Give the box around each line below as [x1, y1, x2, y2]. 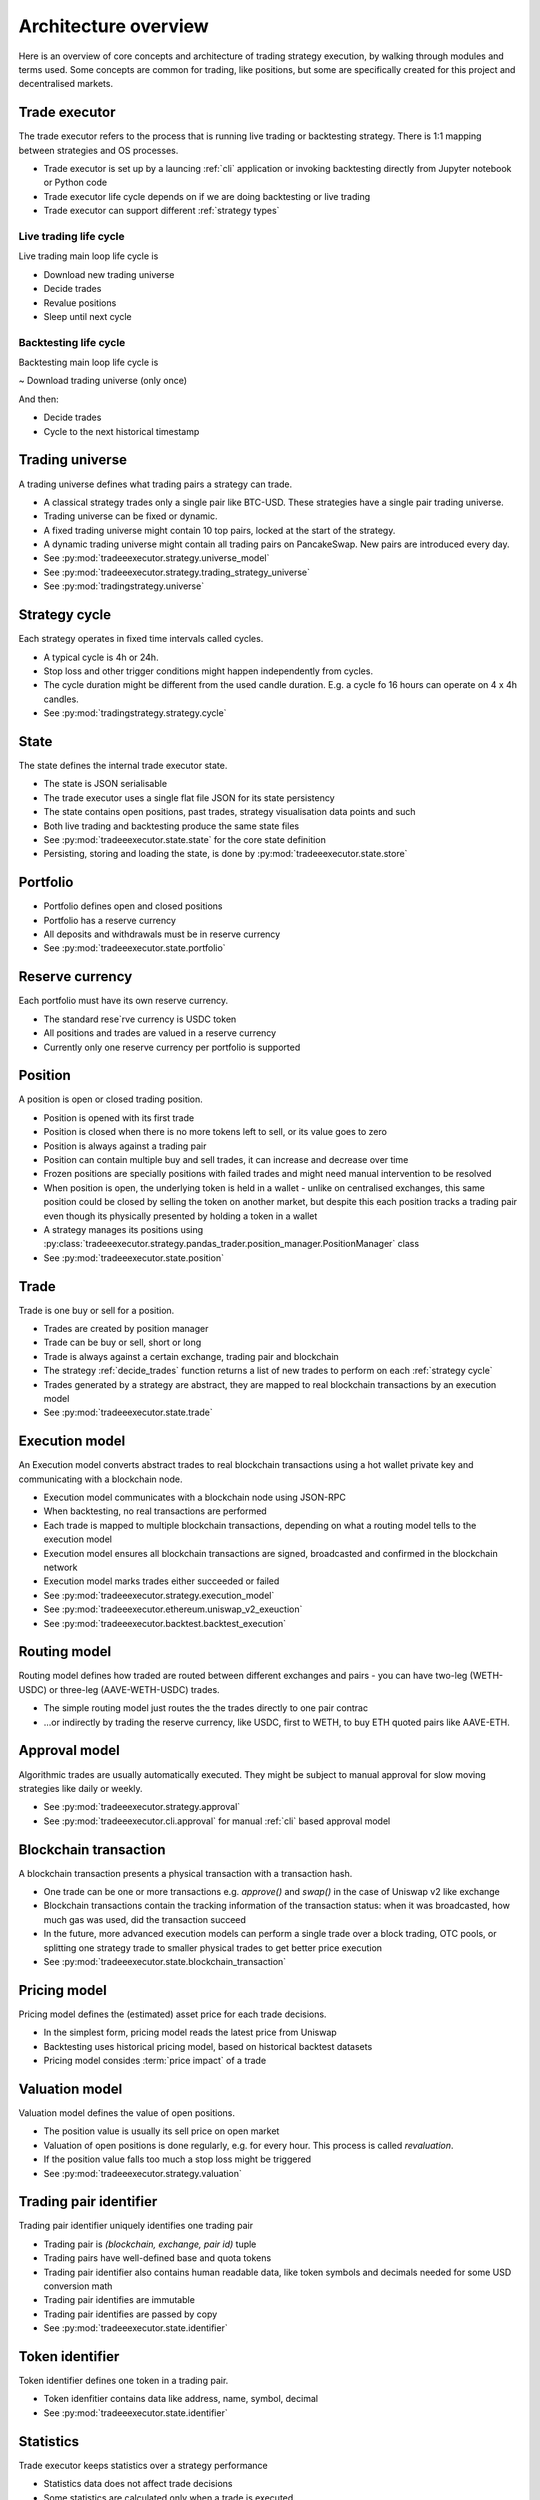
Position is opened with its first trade [43, 1111, 195, 1124]
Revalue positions [43, 296, 117, 309]
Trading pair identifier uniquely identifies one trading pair [18, 2220, 254, 2232]
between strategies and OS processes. [18, 144, 179, 156]
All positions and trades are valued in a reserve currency [43, 1027, 277, 1039]
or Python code [43, 176, 108, 189]
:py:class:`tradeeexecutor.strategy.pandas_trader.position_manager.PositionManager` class [43, 1238, 420, 1250]
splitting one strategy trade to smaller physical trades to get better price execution [43, 1941, 383, 1954]
